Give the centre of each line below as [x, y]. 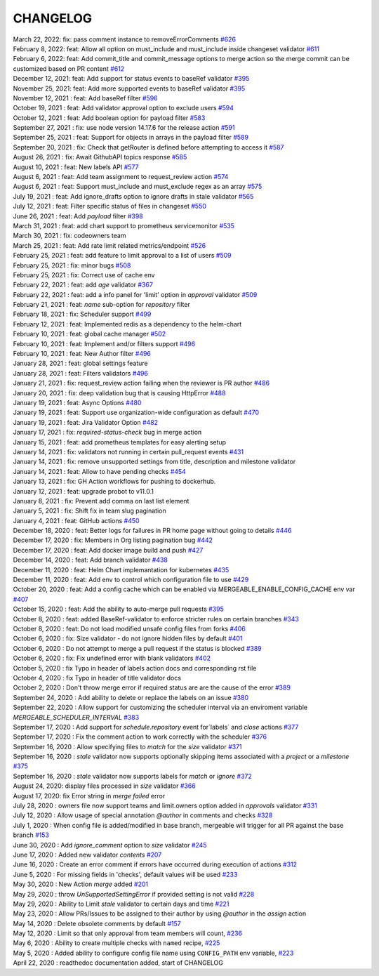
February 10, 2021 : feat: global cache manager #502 [89, 334]
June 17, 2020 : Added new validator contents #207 [87, 855]
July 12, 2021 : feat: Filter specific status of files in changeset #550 [110, 206]
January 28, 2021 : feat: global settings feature [80, 363]
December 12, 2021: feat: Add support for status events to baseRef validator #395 [131, 79]
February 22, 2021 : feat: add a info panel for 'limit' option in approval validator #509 [135, 294]
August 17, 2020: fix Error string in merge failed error [89, 796]
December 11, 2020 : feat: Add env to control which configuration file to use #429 [131, 580]
